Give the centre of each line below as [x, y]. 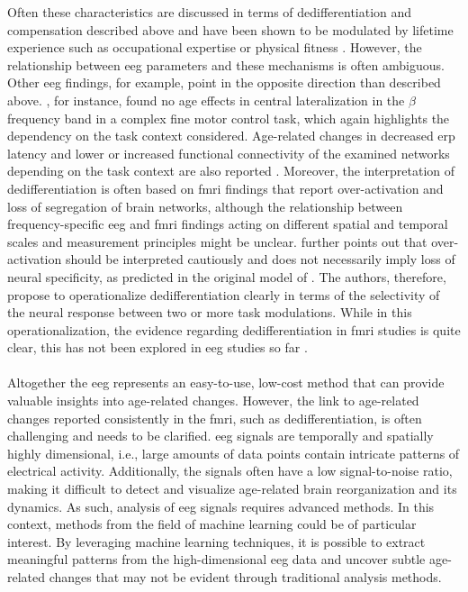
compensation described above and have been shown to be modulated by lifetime [230, 29]
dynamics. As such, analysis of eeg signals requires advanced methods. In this [221, 506]
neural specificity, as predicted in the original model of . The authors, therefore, [227, 276]
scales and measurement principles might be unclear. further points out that [217, 241]
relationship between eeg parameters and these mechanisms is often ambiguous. [226, 64]
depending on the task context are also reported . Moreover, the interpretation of [231, 171]
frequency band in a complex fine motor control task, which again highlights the [229, 118]
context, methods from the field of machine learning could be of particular [212, 524]
